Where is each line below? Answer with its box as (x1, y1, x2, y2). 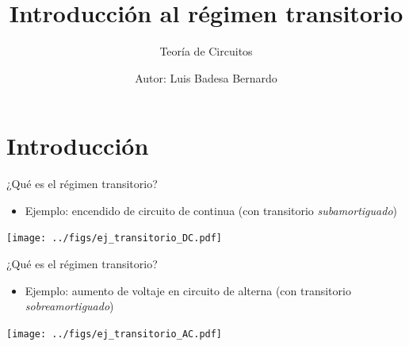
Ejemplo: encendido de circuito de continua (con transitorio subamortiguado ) (25, 202, 397, 218)
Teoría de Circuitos (159, 43, 253, 60)
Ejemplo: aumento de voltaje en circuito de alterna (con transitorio (25, 282, 351, 298)
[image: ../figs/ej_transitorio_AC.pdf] (6, 328, 223, 340)
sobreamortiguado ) (25, 298, 114, 314)
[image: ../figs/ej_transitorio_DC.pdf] (6, 233, 223, 244)
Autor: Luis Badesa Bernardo (135, 69, 277, 86)
